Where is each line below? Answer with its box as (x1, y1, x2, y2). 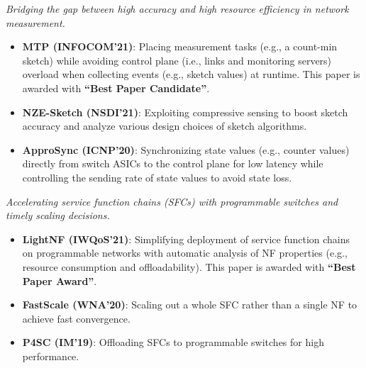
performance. (22, 348, 79, 363)
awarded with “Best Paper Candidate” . (22, 80, 210, 95)
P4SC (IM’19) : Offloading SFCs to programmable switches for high (22, 335, 324, 350)
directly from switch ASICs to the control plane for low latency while (22, 156, 323, 171)
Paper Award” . (22, 273, 97, 288)
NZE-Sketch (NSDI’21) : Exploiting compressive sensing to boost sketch (22, 104, 348, 119)
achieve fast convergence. (22, 311, 131, 325)
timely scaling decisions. (6, 208, 110, 223)
